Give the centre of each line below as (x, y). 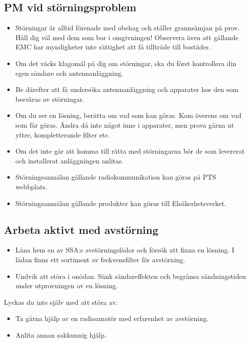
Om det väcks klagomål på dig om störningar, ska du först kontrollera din (126, 63)
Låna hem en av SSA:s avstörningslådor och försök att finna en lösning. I (125, 250)
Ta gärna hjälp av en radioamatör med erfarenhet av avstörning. (112, 318)
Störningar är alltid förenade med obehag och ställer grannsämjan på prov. (127, 28)
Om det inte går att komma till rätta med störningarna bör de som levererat (130, 151)
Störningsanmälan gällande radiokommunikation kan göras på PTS (116, 177)
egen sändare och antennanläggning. (69, 73)
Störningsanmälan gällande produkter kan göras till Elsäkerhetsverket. (121, 203)
